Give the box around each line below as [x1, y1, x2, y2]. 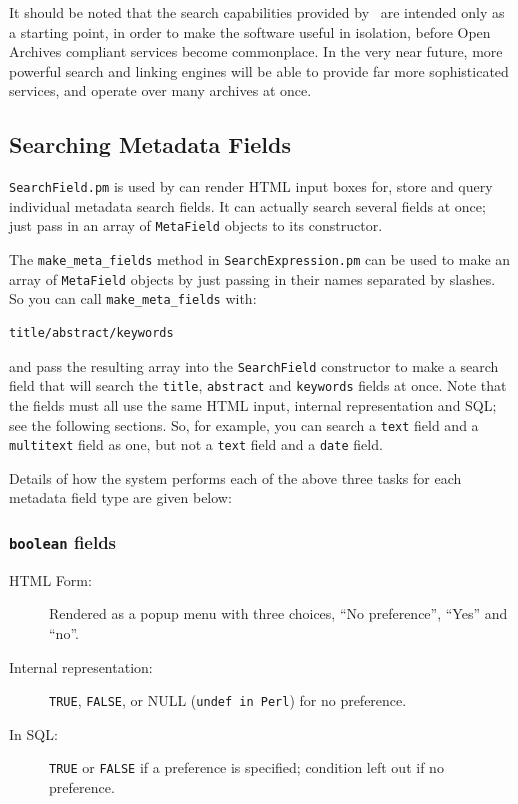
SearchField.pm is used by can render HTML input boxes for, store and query [9, 176, 493, 197]
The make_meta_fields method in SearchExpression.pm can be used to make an [9, 249, 511, 270]
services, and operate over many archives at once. [9, 80, 312, 101]
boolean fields [9, 529, 117, 554]
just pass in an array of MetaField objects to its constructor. [9, 215, 383, 236]
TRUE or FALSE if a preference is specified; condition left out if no [49, 757, 444, 778]
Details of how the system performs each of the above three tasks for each [9, 467, 462, 488]
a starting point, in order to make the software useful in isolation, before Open [9, 21, 491, 42]
